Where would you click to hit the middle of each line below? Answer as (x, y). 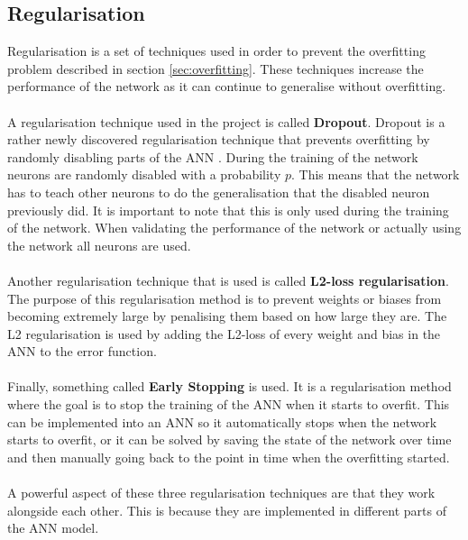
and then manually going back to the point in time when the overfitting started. (229, 457)
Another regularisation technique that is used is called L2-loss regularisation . (228, 280)
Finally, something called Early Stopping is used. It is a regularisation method (229, 386)
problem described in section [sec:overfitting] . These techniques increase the (216, 68)
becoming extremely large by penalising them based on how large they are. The (227, 316)
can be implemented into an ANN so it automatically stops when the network (222, 421)
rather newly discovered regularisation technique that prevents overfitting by (219, 139)
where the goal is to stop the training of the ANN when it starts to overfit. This (229, 404)
